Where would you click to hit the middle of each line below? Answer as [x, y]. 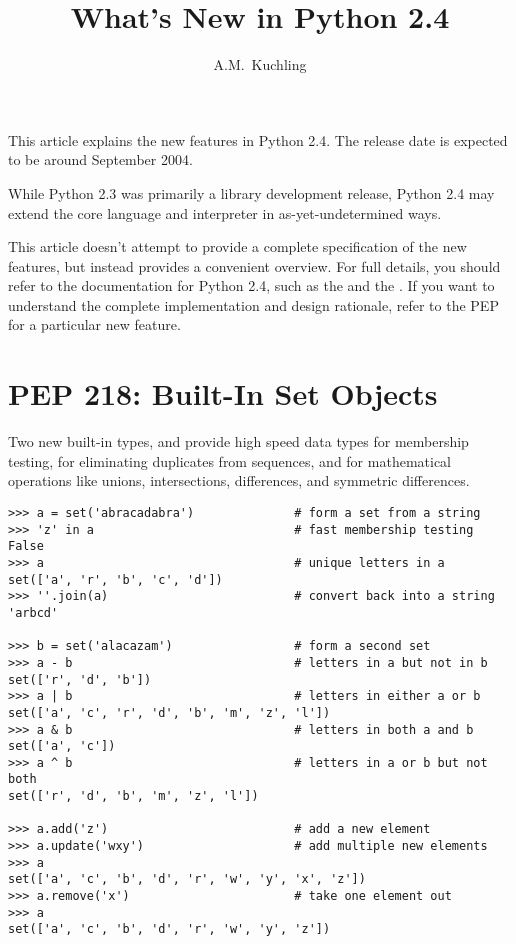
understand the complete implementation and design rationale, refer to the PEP [253, 304]
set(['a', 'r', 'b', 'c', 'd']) [115, 579]
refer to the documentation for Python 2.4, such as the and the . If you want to [251, 285]
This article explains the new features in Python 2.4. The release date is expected [258, 139]
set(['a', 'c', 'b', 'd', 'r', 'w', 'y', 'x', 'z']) [187, 879]
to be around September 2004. [100, 159]
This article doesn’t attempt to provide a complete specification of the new [237, 246]
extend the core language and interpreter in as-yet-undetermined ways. [225, 212]
